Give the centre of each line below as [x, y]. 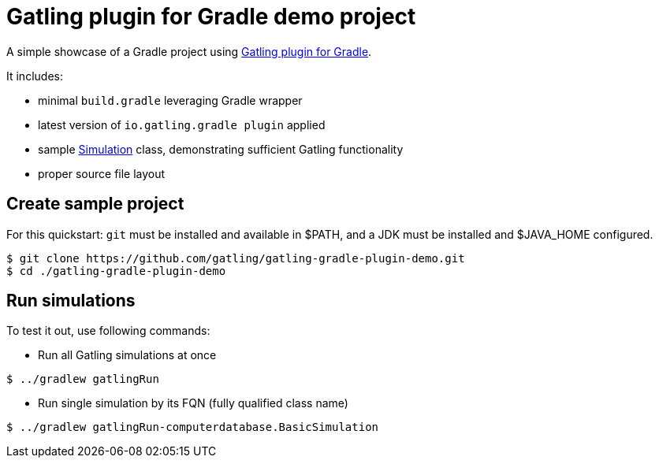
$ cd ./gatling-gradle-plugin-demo [116, 271]
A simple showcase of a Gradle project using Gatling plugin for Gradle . [189, 51]
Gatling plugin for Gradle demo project [211, 17]
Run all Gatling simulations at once [127, 355]
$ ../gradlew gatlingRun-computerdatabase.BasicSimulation [193, 427]
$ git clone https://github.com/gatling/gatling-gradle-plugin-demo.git [236, 258]
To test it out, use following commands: [108, 331]
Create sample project [95, 204]
